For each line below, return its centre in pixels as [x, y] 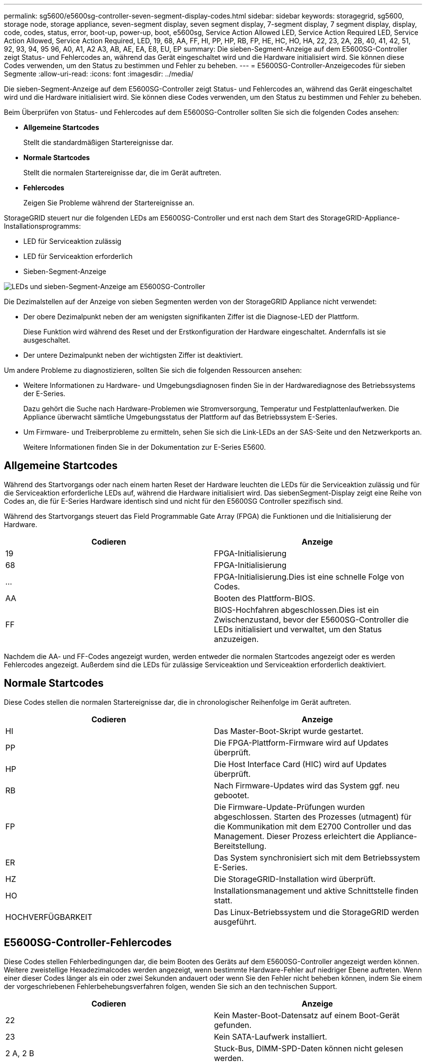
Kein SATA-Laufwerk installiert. [271, 1036]
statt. [223, 900]
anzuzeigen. [236, 639]
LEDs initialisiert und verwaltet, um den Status [298, 629]
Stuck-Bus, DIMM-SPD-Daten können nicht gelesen [309, 1048]
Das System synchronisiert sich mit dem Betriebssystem [317, 857]
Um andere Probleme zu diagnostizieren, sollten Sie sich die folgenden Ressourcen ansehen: [153, 370]
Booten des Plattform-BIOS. [265, 598]
